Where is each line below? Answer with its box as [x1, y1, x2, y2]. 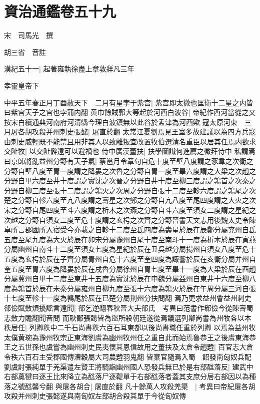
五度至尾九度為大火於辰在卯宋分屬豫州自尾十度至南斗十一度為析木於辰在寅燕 [4, 234, 256, 244]
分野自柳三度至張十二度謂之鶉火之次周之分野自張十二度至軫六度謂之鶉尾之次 [4, 185, 256, 195]
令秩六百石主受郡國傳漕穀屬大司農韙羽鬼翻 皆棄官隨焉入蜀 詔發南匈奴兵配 [4, 351, 251, 362]
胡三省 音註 [4, 46, 46, 57]
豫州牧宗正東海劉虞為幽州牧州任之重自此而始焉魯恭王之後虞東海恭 [38, 332, 256, 342]
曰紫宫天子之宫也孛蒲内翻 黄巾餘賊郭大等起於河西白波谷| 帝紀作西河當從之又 [4, 107, 256, 117]
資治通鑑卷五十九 [4, 1, 116, 21]
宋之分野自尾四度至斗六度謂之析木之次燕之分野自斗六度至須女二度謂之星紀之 [4, 205, 256, 215]
